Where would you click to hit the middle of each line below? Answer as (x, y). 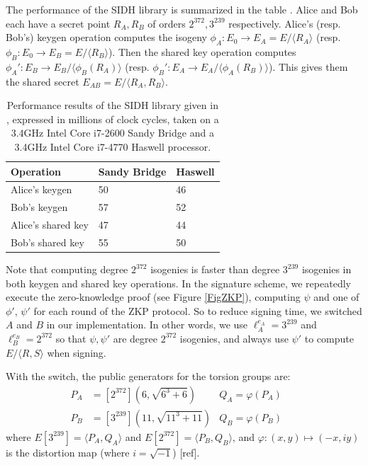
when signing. (77, 352)
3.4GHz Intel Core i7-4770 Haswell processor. (113, 146)
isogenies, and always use (234, 338)
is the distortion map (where (68, 452)
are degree (135, 338)
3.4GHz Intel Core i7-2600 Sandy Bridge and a (112, 133)
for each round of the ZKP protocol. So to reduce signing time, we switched (198, 310)
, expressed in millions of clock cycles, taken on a (112, 119)
